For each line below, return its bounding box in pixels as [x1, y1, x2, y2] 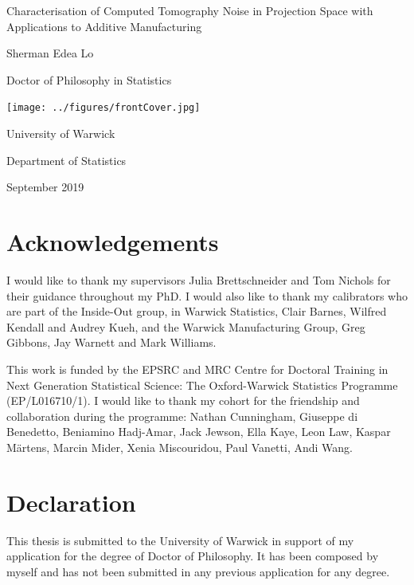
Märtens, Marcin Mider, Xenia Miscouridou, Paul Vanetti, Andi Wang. [6, 438, 353, 455]
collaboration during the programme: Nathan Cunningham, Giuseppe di [6, 407, 358, 424]
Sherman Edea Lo [6, 45, 94, 61]
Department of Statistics [6, 151, 127, 168]
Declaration [6, 485, 136, 518]
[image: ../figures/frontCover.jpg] [6, 102, 201, 114]
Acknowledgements [6, 226, 219, 257]
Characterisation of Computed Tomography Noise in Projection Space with [6, 2, 373, 18]
